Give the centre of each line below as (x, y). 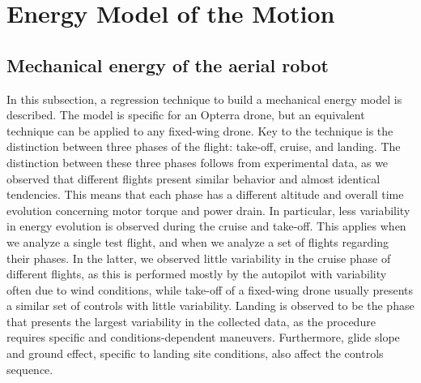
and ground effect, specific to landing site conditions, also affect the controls (195, 353)
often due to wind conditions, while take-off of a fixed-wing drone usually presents (210, 289)
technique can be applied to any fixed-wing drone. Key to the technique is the (200, 130)
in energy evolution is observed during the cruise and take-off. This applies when (206, 226)
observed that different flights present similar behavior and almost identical (193, 178)
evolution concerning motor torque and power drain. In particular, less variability (208, 210)
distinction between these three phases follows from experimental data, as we (198, 162)
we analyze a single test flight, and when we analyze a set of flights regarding (198, 241)
